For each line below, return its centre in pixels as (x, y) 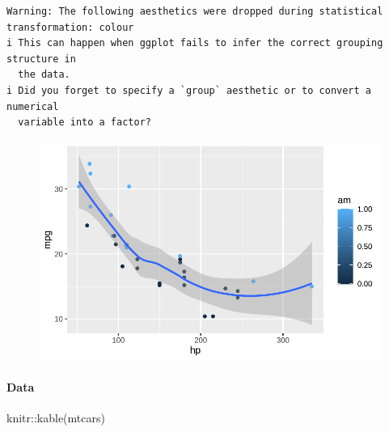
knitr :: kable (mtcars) (56, 417)
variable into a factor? (85, 123)
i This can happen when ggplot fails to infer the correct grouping (195, 43)
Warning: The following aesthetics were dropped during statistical (195, 11)
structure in (41, 59)
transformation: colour (70, 27)
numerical (33, 106)
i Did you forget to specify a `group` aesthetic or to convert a (189, 90)
